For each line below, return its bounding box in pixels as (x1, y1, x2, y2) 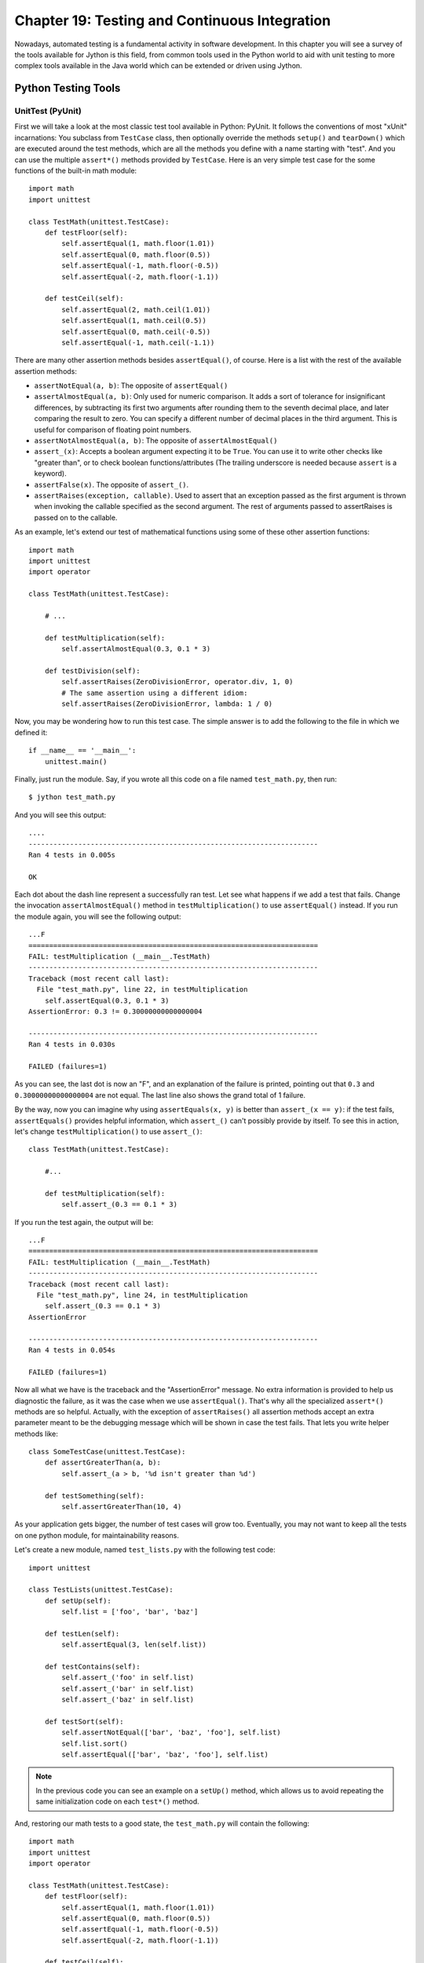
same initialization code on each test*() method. (35, 1797, 199, 1806)
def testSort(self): (44, 1717, 124, 1727)
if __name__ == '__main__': (28, 746, 137, 755)
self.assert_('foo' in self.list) (61, 1673, 195, 1682)
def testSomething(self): (44, 1491, 145, 1500)
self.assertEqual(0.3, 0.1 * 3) (44, 996, 170, 1005)
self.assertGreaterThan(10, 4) (61, 1502, 182, 1512)
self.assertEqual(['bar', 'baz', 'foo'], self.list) (61, 1750, 269, 1759)
